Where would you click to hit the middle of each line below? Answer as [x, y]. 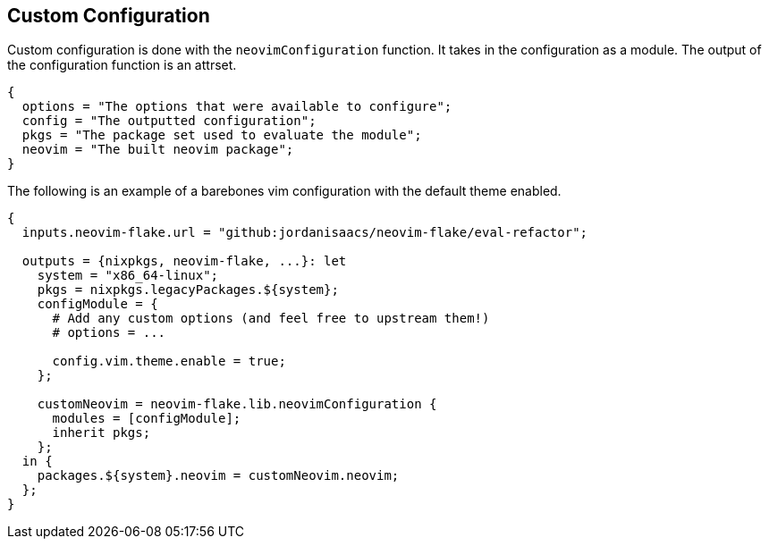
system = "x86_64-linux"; [128, 276]
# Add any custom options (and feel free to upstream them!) [271, 319]
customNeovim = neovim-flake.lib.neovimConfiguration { [237, 404]
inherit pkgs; [101, 433]
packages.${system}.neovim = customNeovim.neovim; [218, 476]
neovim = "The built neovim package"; [158, 150]
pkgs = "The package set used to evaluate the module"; [222, 135]
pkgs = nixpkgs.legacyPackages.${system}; [188, 290]
